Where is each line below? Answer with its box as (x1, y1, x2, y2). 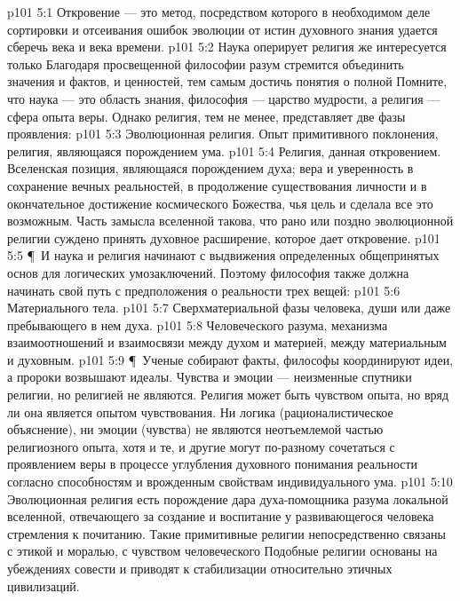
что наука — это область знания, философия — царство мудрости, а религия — (7, 89, 440, 107)
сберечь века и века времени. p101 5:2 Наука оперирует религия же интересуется (7, 37, 447, 56)
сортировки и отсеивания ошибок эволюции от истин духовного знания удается (7, 20, 438, 38)
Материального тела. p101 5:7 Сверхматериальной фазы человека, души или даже (7, 298, 451, 317)
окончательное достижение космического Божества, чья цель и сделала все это (7, 194, 433, 212)
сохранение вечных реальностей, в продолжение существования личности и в (7, 176, 427, 194)
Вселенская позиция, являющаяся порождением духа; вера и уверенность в (7, 159, 414, 178)
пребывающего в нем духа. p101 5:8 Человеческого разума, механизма (7, 315, 388, 334)
